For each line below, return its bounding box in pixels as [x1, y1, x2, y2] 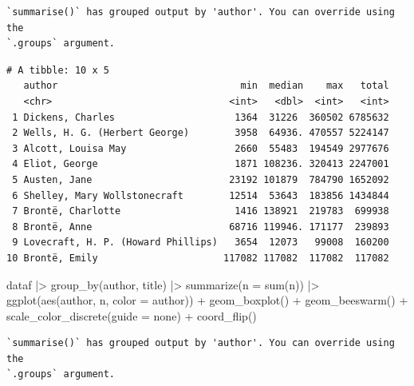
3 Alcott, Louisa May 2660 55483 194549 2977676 [12, 142, 389, 154]
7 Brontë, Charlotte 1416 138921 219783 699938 [12, 205, 389, 217]
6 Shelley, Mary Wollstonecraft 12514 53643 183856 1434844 [12, 189, 389, 201]
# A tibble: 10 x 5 [6, 64, 109, 76]
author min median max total [23, 80, 389, 92]
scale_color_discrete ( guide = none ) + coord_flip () [6, 307, 257, 324]
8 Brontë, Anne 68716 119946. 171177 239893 [12, 221, 389, 233]
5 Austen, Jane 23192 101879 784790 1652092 [12, 173, 389, 185]
